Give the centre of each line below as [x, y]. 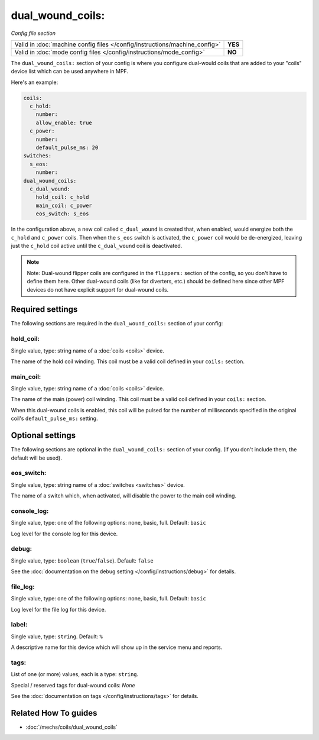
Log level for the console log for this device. [64, 534]
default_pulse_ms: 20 [67, 148]
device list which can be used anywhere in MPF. [69, 72]
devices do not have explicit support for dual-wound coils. [98, 289]
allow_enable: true [64, 122]
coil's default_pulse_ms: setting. [54, 419]
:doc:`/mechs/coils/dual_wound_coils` [72, 727]
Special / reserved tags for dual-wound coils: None [73, 685]
